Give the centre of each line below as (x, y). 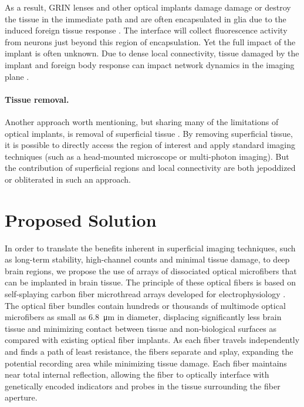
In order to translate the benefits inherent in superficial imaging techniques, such (150, 248)
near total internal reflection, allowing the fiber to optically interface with (137, 374)
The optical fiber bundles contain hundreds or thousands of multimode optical (145, 305)
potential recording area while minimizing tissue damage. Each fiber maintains (146, 363)
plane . (17, 76)
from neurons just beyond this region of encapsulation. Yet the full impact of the (150, 41)
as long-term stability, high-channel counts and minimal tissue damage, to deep (147, 259)
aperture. (21, 397)
